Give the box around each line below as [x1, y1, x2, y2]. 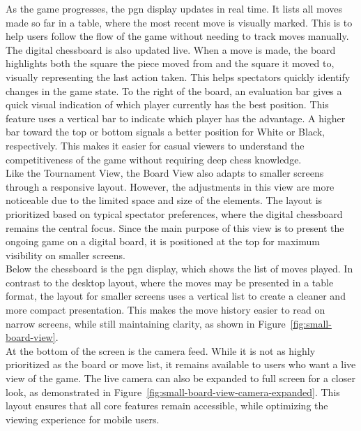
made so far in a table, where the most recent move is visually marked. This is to [6, 15, 353, 29]
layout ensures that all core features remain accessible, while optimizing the [6, 398, 328, 413]
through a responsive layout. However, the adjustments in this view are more [6, 179, 335, 193]
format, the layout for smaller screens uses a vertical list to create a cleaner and [6, 288, 346, 303]
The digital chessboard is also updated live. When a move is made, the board [6, 42, 336, 57]
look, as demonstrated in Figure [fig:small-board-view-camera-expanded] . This [6, 384, 340, 399]
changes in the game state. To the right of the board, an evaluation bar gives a [6, 83, 342, 98]
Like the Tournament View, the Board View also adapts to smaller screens [6, 166, 324, 180]
